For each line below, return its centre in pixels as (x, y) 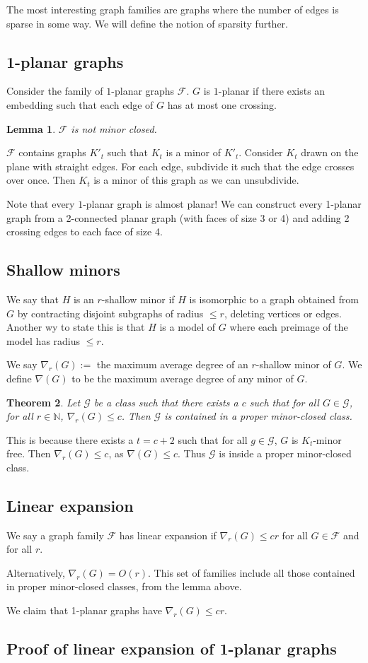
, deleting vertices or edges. (283, 313)
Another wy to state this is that (76, 327)
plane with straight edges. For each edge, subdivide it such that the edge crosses (180, 166)
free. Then (29, 453)
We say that (33, 299)
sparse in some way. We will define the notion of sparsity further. (147, 23)
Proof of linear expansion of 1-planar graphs (172, 649)
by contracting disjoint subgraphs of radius (110, 313)
